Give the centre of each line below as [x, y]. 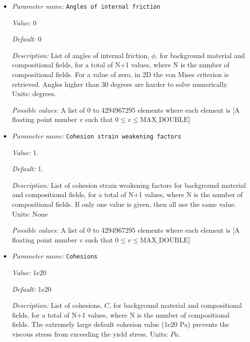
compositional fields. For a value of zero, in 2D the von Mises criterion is [120, 74]
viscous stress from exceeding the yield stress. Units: [90, 334]
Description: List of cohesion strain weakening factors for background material [129, 185]
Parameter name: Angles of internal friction [86, 6]
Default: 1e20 [32, 289]
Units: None [30, 213]
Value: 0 [24, 22]
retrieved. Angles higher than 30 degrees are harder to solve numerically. [120, 84]
